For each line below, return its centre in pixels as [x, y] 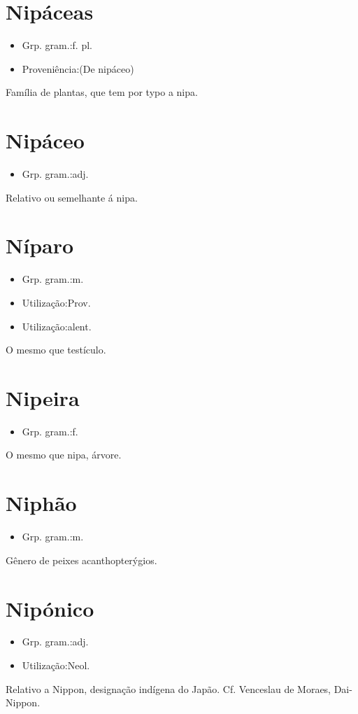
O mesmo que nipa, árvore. [64, 455]
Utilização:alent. [57, 326]
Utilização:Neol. [56, 665]
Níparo [40, 245]
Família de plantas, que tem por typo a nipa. [102, 92]
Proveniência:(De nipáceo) [78, 68]
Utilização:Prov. [56, 302]
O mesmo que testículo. [56, 350]
